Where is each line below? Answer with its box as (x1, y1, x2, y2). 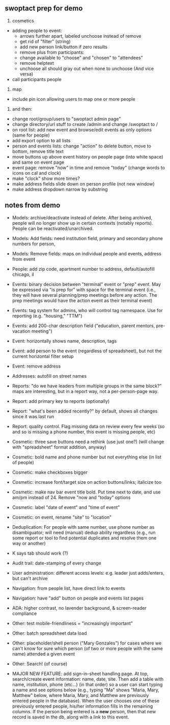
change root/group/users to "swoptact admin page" (12, 116, 121, 122)
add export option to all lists (12, 137, 71, 143)
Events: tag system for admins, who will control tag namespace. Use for (12, 307, 163, 313)
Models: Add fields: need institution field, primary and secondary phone (12, 235, 163, 241)
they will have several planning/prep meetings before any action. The (12, 292, 157, 298)
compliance (12, 610, 37, 616)
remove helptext (19, 60, 54, 66)
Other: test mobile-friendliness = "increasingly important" (12, 620, 133, 626)
